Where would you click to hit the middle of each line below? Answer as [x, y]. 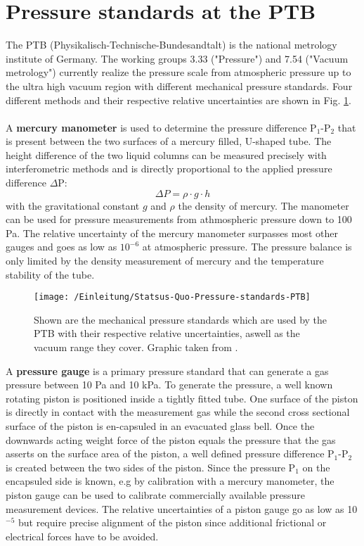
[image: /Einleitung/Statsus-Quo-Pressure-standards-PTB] [172, 297]
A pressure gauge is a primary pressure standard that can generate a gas [167, 370]
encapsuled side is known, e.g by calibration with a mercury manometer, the [170, 481]
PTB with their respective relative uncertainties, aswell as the [167, 333]
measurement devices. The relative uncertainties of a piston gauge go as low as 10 [182, 508]
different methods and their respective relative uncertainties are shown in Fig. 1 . [178, 100]
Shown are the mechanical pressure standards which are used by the [181, 319]
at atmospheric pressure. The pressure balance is [247, 247]
